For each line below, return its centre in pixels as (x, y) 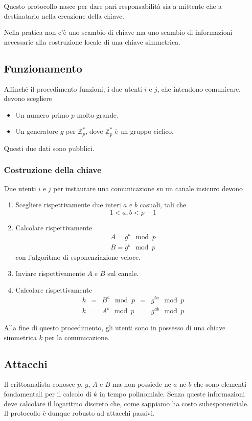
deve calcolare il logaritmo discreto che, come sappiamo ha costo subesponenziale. (126, 403)
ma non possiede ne (142, 384)
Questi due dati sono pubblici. (49, 148)
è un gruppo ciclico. (144, 131)
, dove (94, 131)
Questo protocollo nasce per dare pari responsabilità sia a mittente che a (113, 6)
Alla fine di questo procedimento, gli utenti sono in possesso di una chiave (115, 328)
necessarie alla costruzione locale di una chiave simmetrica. (92, 41)
